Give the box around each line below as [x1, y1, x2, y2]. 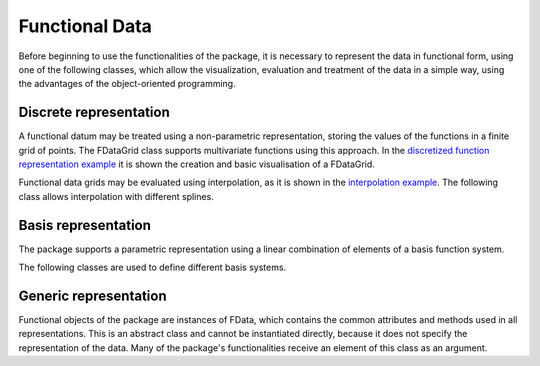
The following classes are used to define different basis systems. [18, 261, 287, 274]
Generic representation [18, 287, 167, 304]
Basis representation [18, 216, 152, 234]
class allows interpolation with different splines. [18, 190, 214, 202]
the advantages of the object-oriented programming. [18, 78, 236, 90]
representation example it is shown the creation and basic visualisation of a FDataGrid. [18, 158, 375, 170]
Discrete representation [18, 104, 170, 121]
